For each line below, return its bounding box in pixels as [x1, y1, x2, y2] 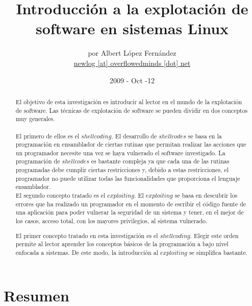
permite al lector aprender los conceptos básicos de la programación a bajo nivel [15, 240, 229, 248]
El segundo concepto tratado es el [15, 191, 106, 200]
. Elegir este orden [190, 231, 239, 240]
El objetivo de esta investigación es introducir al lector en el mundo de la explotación [15, 97, 242, 106]
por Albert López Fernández [88, 48, 177, 58]
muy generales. [15, 114, 55, 123]
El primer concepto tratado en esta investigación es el [15, 231, 158, 240]
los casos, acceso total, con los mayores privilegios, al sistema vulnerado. [15, 217, 208, 225]
